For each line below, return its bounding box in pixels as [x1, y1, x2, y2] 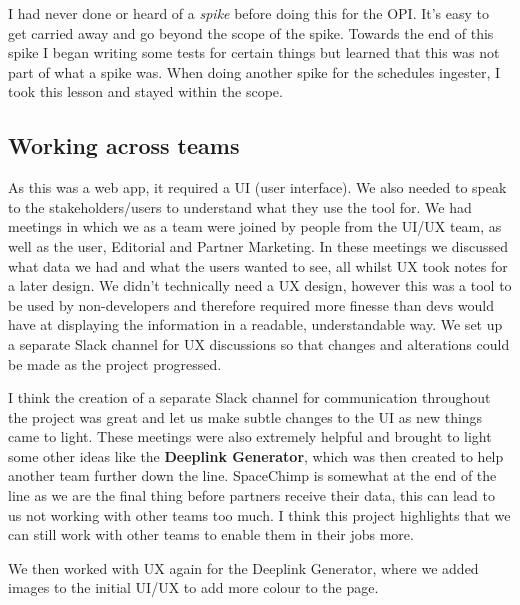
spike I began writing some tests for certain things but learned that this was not [8, 42, 500, 63]
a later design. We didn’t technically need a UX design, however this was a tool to [8, 275, 512, 296]
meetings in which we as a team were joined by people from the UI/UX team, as [8, 216, 502, 237]
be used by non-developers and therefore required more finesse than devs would [8, 294, 494, 315]
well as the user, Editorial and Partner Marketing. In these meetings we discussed [8, 235, 509, 256]
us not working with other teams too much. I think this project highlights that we [8, 504, 511, 525]
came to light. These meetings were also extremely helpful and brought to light [8, 426, 492, 447]
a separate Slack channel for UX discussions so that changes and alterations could [8, 333, 510, 354]
